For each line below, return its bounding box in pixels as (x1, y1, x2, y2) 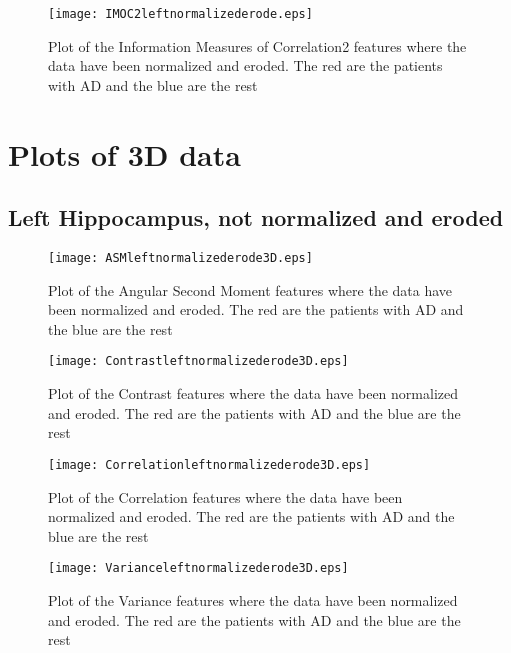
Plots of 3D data (8, 133, 241, 174)
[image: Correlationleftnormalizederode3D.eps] (48, 457, 371, 472)
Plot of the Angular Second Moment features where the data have (48, 279, 453, 300)
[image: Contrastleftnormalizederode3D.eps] (48, 354, 349, 369)
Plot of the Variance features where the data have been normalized (48, 589, 458, 610)
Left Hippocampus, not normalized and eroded (8, 202, 504, 233)
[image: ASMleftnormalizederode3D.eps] (48, 251, 313, 266)
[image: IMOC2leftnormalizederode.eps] (48, 7, 313, 21)
